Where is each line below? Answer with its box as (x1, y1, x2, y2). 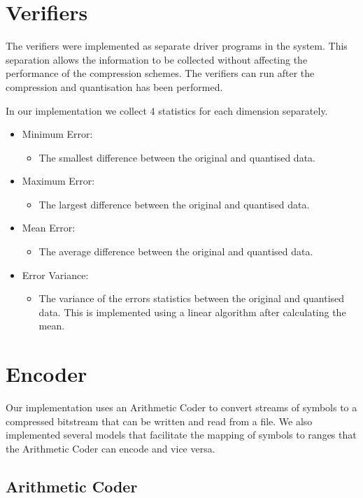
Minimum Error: (22, 127, 93, 141)
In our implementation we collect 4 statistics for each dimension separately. (6, 103, 328, 118)
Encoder (6, 360, 87, 388)
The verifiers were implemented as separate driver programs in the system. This (6, 38, 348, 53)
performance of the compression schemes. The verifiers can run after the (6, 66, 315, 80)
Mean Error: (22, 220, 76, 235)
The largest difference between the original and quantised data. (38, 197, 310, 211)
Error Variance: (22, 267, 89, 282)
